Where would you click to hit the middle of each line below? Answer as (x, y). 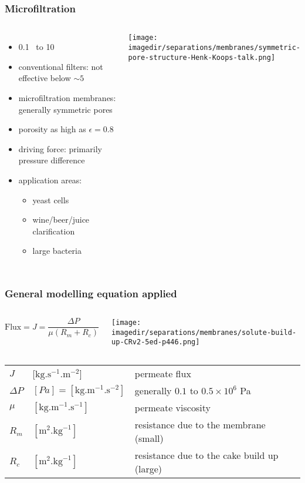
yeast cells (51, 199)
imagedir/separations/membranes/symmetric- (214, 47)
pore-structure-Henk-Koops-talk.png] (202, 57)
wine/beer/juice (61, 219)
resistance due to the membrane (200, 425)
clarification (54, 231)
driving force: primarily (60, 148)
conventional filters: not (61, 66)
